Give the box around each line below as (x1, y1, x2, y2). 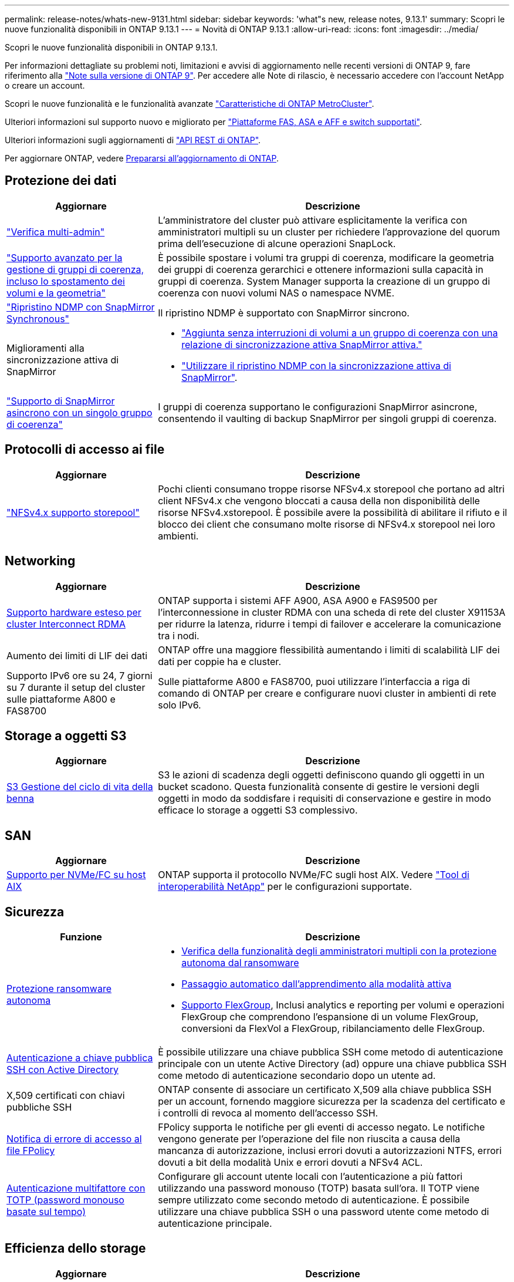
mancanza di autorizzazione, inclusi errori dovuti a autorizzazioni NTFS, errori (158, 1145, 502, 1157)
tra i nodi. (158, 629, 199, 642)
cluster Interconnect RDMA (6, 618, 126, 630)
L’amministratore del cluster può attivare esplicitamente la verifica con (158, 214, 468, 226)
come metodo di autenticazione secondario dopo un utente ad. (158, 1070, 436, 1082)
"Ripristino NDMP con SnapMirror (6, 301, 155, 313)
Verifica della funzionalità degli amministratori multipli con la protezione (181, 945, 497, 957)
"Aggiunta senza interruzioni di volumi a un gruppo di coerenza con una (181, 326, 498, 339)
